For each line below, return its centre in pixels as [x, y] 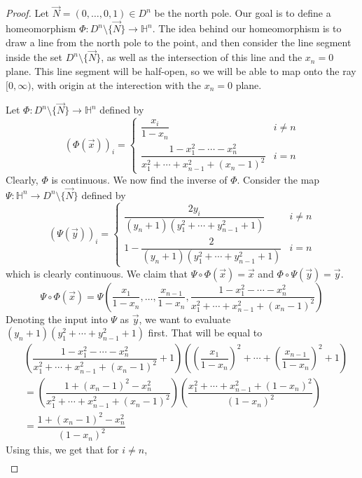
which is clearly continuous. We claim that [97, 273]
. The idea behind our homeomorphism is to [247, 28]
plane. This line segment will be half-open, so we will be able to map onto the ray [181, 71]
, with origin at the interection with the [116, 84]
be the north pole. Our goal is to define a [243, 13]
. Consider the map [278, 180]
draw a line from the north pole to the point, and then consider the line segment [179, 42]
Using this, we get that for [62, 450]
